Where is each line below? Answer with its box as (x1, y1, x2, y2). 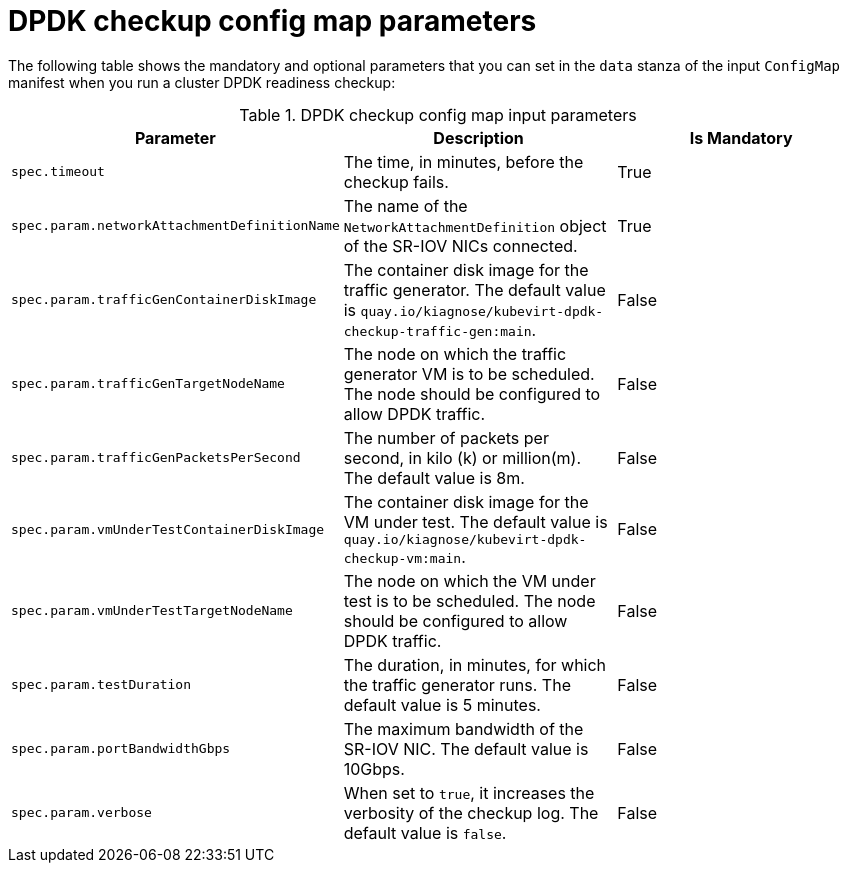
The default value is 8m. (343, 467, 525, 488)
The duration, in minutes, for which (343, 654, 607, 675)
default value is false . (343, 822, 507, 843)
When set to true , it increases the (343, 782, 595, 803)
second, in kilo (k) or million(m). (343, 447, 581, 468)
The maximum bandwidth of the (343, 718, 584, 739)
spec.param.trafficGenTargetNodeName (11, 376, 285, 392)
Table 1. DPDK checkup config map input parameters (239, 104, 637, 125)
